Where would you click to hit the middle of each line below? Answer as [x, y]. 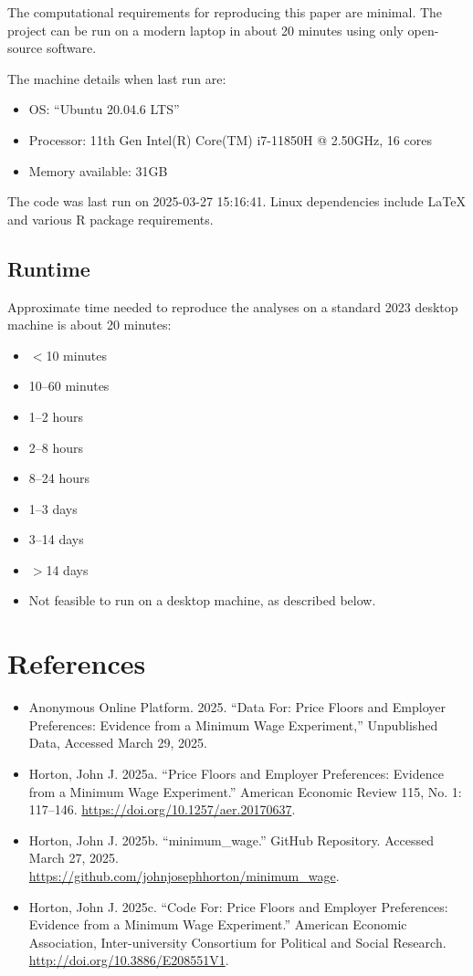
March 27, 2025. [74, 858]
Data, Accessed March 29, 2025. [118, 743]
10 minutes [77, 355]
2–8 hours [56, 447]
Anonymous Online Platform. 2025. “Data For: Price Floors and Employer [237, 707]
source [25, 48]
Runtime [49, 268]
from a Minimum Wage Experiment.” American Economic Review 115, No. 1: [245, 791]
